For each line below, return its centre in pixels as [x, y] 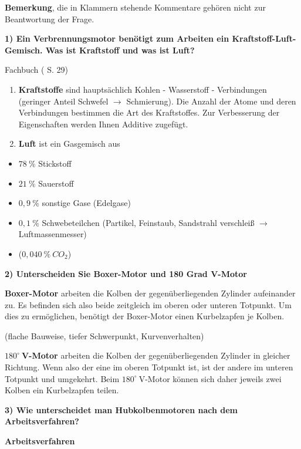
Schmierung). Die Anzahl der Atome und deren [211, 101]
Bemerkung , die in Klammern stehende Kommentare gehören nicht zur [135, 7]
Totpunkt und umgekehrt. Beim [62, 378]
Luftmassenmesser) [53, 234]
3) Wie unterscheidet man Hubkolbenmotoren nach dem [121, 409]
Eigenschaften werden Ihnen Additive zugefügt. [103, 124]
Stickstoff [55, 163]
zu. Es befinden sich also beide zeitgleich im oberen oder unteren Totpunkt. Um [148, 304]
